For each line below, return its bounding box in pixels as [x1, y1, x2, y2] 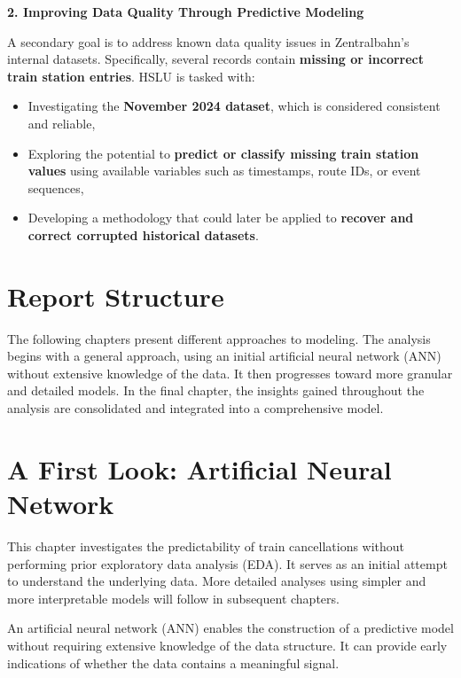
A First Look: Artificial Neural [7, 450, 392, 487]
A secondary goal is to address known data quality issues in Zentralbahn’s [7, 32, 410, 51]
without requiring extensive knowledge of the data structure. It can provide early [7, 635, 448, 654]
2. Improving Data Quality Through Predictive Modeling [7, 3, 364, 20]
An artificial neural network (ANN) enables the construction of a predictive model [7, 619, 454, 637]
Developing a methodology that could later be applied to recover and [27, 208, 414, 227]
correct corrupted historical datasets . [27, 225, 259, 244]
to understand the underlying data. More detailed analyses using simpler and [7, 572, 426, 590]
